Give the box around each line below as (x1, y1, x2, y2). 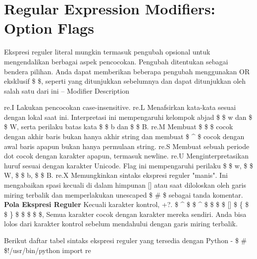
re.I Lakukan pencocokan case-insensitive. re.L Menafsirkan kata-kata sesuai (4, 102, 236, 112)
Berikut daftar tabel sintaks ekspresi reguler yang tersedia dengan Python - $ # (4, 235, 247, 245)
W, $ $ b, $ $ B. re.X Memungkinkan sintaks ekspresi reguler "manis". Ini (4, 170, 228, 180)
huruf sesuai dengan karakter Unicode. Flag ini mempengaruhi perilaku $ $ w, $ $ (4, 160, 254, 170)
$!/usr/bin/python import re (4, 245, 91, 255)
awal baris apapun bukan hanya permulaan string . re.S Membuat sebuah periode (4, 141, 250, 151)
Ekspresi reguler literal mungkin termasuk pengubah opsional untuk (4, 47, 210, 57)
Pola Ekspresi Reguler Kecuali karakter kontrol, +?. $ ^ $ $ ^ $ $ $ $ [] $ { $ (4, 199, 249, 209)
